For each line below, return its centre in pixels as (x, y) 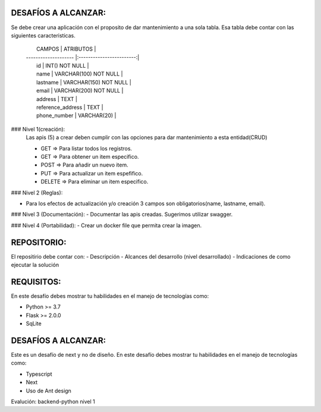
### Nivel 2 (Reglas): (37, 193)
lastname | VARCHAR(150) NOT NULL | (84, 82)
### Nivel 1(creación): (38, 129)
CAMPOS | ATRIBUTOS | (66, 49)
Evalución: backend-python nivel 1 (53, 401)
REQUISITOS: (36, 282)
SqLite (34, 323)
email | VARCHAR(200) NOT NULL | (80, 91)
